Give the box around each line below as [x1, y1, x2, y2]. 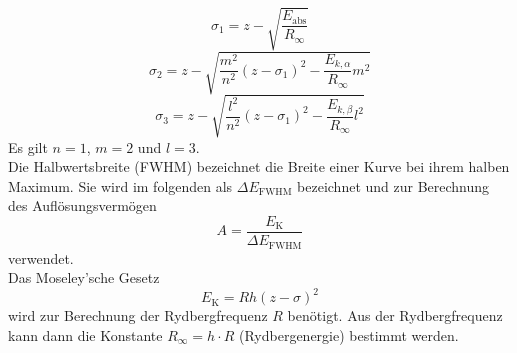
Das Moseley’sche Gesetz [8, 267, 160, 288]
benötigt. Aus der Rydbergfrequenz [287, 305, 503, 326]
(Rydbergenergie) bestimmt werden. [238, 324, 459, 345]
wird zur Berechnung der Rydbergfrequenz [8, 305, 268, 326]
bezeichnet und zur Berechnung [297, 175, 490, 196]
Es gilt [8, 136, 48, 157]
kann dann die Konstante [8, 324, 163, 345]
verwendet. [8, 247, 74, 268]
